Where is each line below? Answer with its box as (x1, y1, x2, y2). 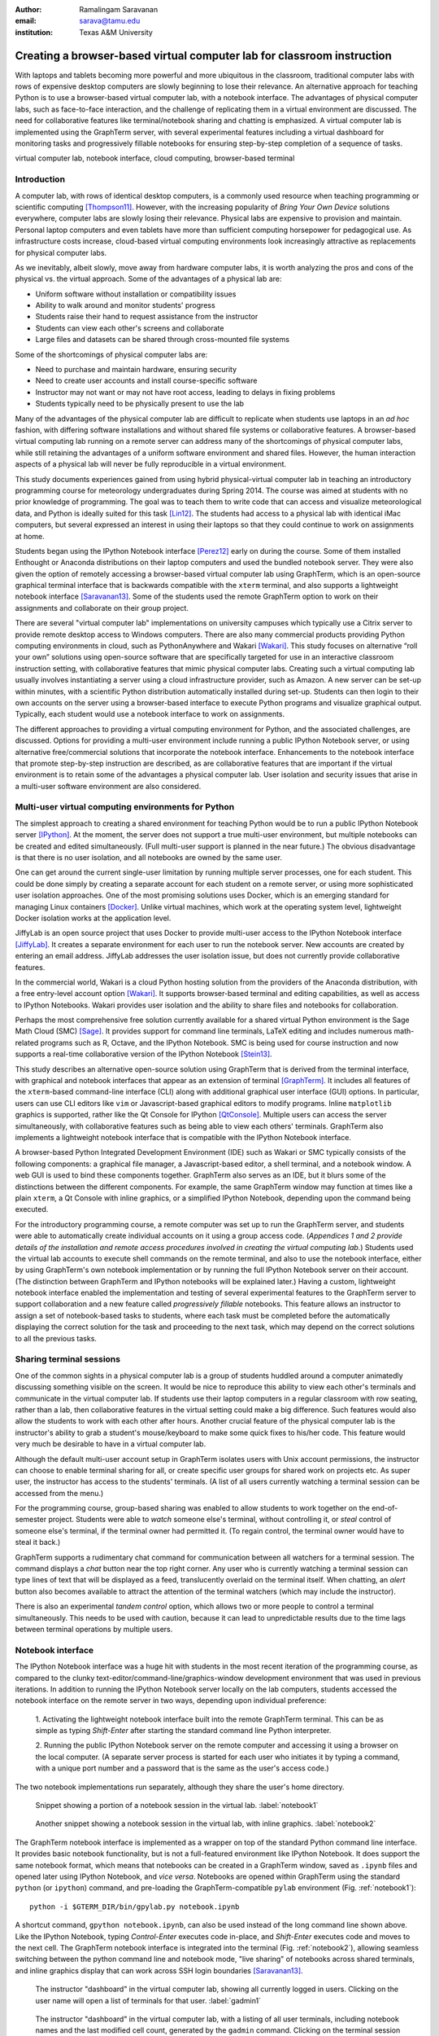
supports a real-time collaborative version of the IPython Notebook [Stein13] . (15, 1049, 272, 1059)
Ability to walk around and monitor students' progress (35, 301, 215, 310)
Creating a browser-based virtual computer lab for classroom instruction (15, 49, 392, 63)
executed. (15, 1204, 49, 1214)
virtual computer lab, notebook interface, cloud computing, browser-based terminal (15, 153, 295, 163)
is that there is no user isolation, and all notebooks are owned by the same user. (15, 853, 282, 862)
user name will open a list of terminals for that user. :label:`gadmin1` (35, 1995, 262, 2005)
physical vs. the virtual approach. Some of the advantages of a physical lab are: (15, 274, 282, 284)
